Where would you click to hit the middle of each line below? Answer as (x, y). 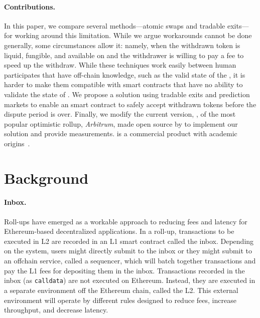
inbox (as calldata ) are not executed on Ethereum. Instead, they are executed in (130, 280)
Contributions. (30, 6)
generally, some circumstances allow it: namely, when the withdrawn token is (122, 45)
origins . (17, 143)
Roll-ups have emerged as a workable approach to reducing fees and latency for (126, 221)
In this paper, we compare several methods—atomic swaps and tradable (115, 25)
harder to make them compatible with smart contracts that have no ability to (123, 84)
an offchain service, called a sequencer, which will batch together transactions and (130, 261)
